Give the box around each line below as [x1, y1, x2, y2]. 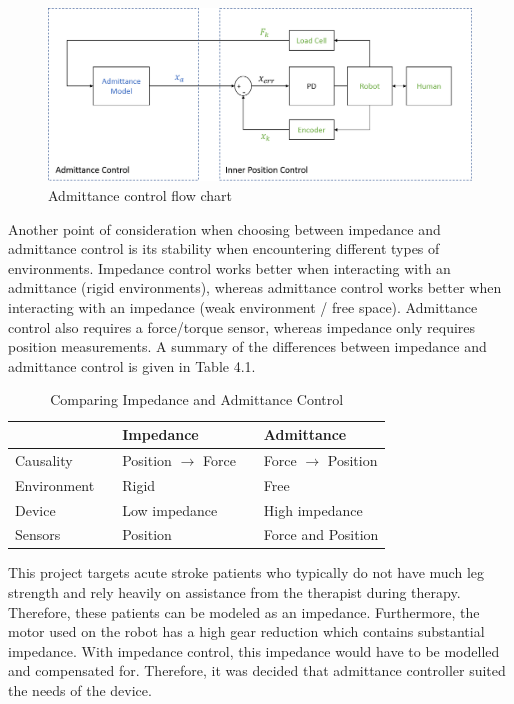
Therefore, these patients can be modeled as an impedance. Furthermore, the [8, 601, 480, 622]
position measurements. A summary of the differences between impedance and [8, 336, 487, 357]
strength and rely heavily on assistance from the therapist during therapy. [8, 582, 461, 603]
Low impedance [122, 499, 218, 520]
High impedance [263, 499, 363, 520]
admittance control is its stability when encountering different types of [8, 238, 440, 259]
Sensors [15, 524, 61, 545]
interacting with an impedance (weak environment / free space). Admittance [8, 297, 478, 318]
